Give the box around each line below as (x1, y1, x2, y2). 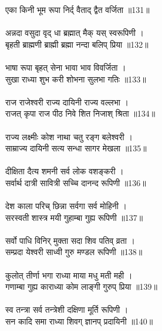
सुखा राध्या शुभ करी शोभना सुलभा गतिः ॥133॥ (5, 72, 146, 85)
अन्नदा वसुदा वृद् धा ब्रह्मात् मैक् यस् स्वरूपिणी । (5, 27, 144, 39)
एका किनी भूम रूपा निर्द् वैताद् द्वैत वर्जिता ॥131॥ (5, 4, 150, 15)
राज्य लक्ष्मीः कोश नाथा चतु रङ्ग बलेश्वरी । (5, 130, 133, 143)
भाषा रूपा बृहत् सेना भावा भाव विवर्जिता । (5, 61, 126, 73)
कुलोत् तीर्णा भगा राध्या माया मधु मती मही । (5, 269, 133, 281)
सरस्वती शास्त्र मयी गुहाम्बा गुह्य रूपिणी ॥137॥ (5, 211, 143, 223)
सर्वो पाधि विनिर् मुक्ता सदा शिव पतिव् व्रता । (5, 234, 135, 246)
